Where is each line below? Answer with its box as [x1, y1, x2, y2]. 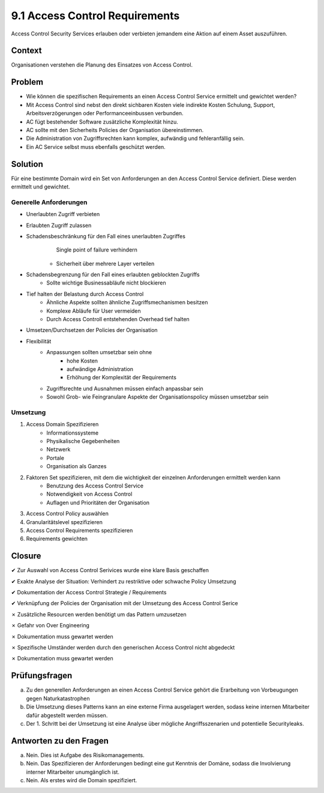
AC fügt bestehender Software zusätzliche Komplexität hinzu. [26, 118, 178, 125]
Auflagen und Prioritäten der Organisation [46, 499, 150, 506]
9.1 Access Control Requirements [11, 9, 180, 22]
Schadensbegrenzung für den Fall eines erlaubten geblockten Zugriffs [26, 271, 200, 279]
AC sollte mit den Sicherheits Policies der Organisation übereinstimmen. [26, 126, 204, 133]
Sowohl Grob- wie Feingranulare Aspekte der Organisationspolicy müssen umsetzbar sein [46, 393, 269, 400]
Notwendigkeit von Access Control [46, 490, 133, 498]
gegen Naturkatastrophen [26, 695, 90, 702]
